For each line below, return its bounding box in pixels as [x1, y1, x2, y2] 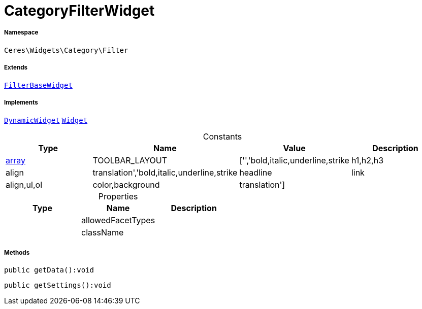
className [81, 227, 124, 238]
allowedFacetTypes [81, 215, 155, 226]
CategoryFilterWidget [4, 2, 155, 19]
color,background [92, 180, 160, 190]
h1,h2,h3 [351, 155, 384, 166]
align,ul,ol [6, 180, 43, 190]
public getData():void [4, 266, 94, 274]
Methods [4, 249, 30, 256]
